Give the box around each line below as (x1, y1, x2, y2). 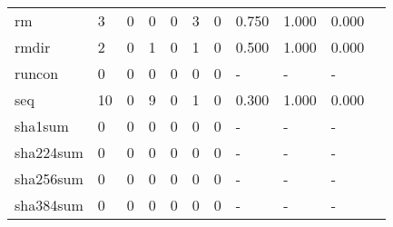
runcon (15, 63, 59, 84)
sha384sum (15, 194, 84, 215)
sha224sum (15, 142, 84, 163)
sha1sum (15, 115, 69, 136)
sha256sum (15, 168, 84, 189)
